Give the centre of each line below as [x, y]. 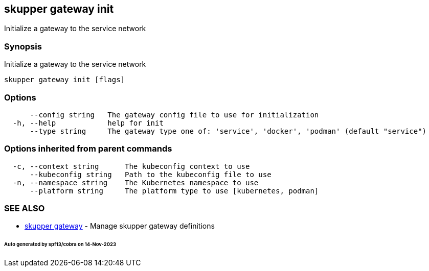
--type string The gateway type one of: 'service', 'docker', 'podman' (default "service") [228, 131]
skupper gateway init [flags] [65, 80]
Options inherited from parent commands [88, 149]
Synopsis [23, 46]
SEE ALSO [25, 208]
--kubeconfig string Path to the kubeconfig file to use [151, 174]
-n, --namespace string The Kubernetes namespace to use [136, 182]
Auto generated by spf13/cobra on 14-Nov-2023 [60, 244]
